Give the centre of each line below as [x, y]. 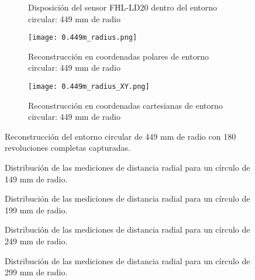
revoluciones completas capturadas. [68, 148]
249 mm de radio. [36, 241]
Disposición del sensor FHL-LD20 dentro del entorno [123, 7]
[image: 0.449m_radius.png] [83, 38]
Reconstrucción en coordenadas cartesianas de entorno [125, 105]
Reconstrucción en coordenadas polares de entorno [118, 56]
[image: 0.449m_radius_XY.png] [89, 87]
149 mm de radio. [36, 179]
